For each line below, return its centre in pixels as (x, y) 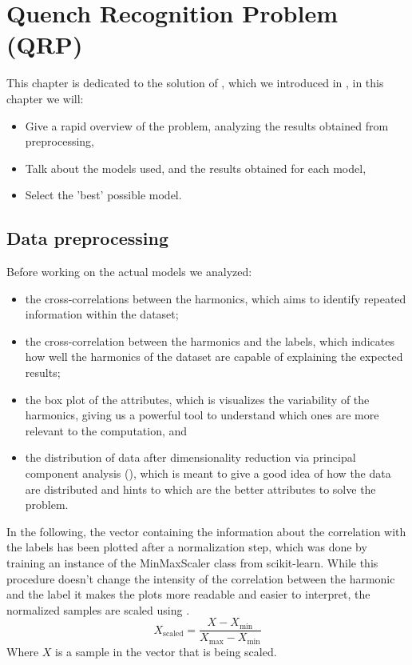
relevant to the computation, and (106, 430)
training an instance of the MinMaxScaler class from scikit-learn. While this (192, 562)
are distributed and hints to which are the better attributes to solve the (200, 489)
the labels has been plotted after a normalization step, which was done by (187, 547)
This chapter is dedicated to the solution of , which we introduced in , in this (195, 83)
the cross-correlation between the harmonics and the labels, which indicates (210, 341)
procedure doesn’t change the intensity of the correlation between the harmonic (201, 578)
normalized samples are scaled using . (98, 609)
